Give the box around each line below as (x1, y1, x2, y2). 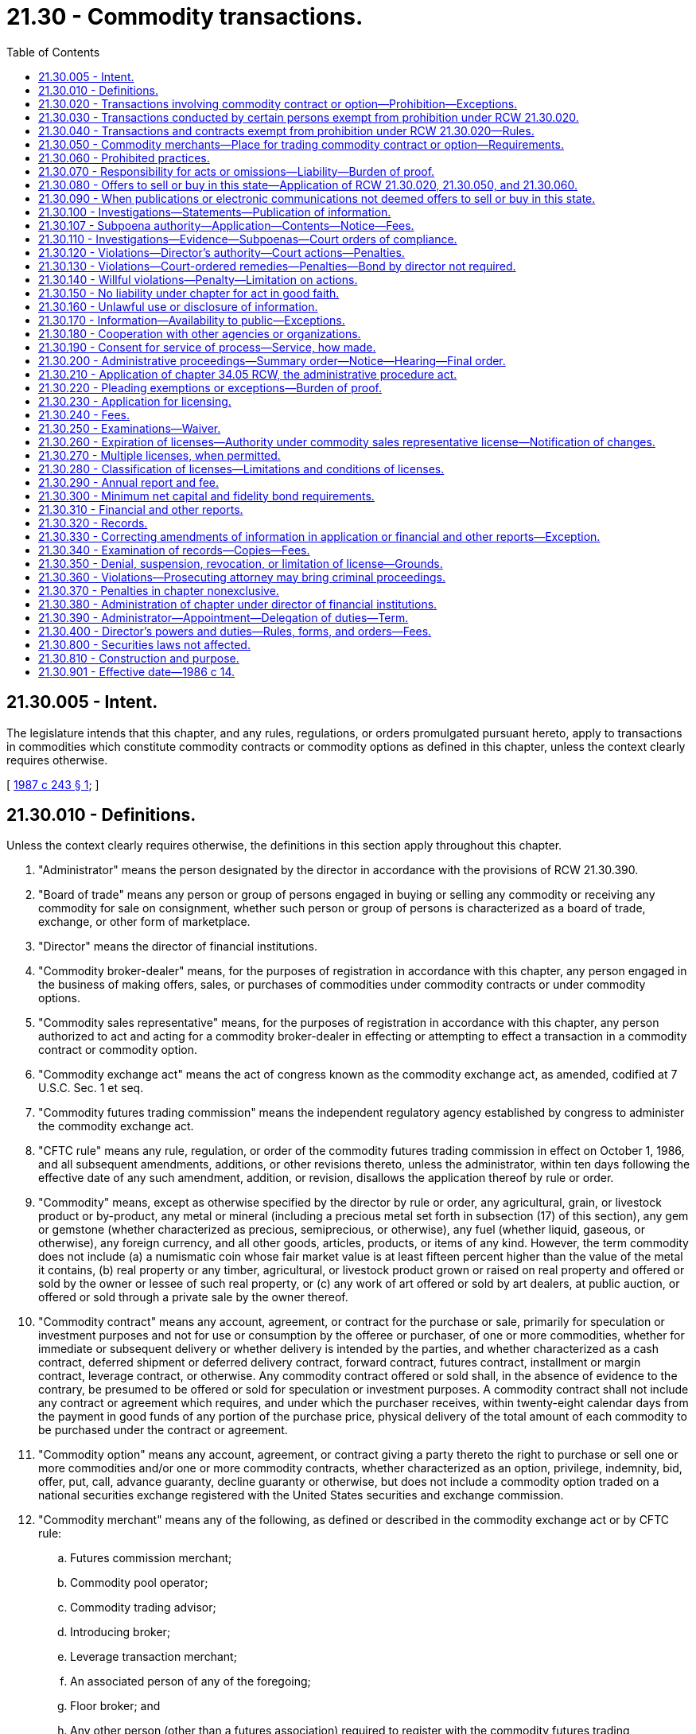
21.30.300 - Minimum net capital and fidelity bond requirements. (38, 488, 375, 503)
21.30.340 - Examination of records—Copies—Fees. (38, 542, 310, 557)
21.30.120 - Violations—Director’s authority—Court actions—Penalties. (38, 245, 405, 259)
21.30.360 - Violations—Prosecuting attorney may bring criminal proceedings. (38, 570, 445, 584)
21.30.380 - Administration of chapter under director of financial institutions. (38, 597, 437, 611)
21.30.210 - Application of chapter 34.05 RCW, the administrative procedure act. (38, 367, 457, 381)
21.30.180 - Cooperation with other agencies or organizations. (38, 326, 361, 340)
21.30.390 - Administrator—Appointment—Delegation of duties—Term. (38, 610, 409, 624)
